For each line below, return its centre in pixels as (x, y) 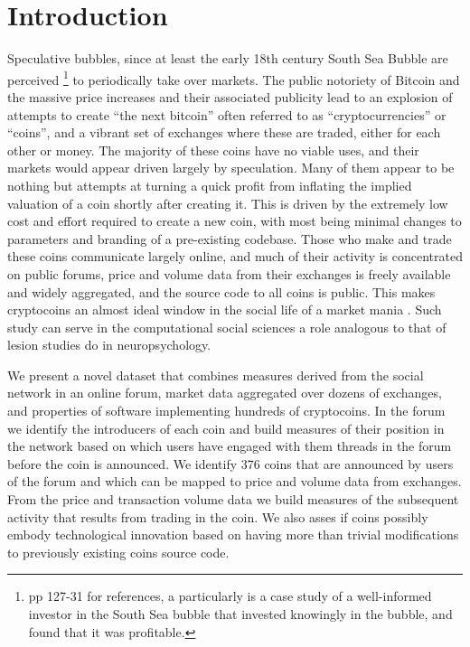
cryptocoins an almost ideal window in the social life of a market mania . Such (225, 309)
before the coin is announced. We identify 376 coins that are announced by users (230, 463)
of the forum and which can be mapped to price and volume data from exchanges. (235, 481)
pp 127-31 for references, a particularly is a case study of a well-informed (230, 596)
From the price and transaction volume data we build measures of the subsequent (233, 499)
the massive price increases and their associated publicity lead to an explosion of (230, 96)
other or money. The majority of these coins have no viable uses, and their (213, 150)
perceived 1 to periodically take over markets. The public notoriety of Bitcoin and (234, 78)
